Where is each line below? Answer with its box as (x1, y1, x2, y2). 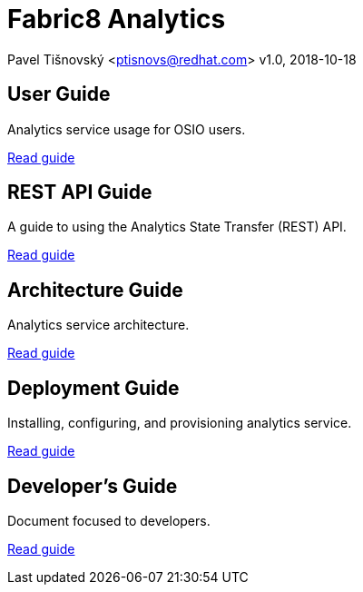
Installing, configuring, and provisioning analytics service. (7, 415, 352, 431)
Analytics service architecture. (7, 317, 190, 333)
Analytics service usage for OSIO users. (7, 121, 246, 137)
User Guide (7, 83, 111, 106)
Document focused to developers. (7, 512, 211, 528)
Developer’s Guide (7, 474, 178, 498)
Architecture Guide (7, 278, 183, 301)
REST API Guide (7, 181, 152, 204)
